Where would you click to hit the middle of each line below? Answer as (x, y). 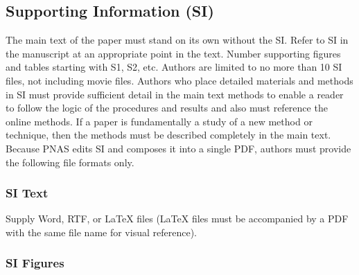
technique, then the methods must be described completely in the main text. (168, 135)
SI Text (27, 193)
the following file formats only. (70, 162)
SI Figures (35, 263)
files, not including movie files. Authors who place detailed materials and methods (179, 80)
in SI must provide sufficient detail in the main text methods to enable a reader (175, 94)
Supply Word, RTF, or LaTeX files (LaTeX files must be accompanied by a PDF (177, 219)
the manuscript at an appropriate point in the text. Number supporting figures (173, 53)
